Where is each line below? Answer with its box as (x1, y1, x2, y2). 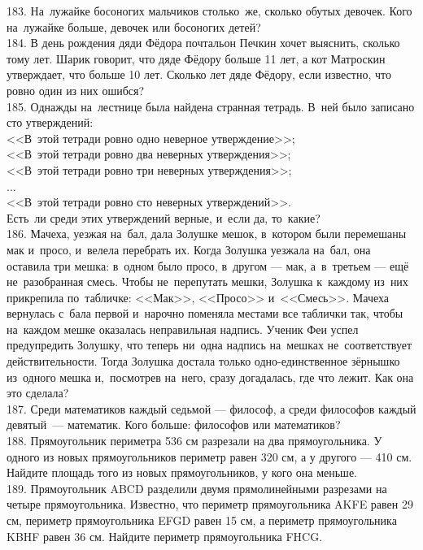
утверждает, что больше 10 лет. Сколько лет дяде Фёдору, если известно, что (7, 66, 391, 83)
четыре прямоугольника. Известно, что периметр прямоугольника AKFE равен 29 (7, 496, 413, 513)
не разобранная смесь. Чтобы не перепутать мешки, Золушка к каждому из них (7, 273, 408, 290)
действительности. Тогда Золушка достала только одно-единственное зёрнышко (7, 353, 400, 370)
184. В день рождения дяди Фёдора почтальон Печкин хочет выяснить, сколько (7, 34, 400, 51)
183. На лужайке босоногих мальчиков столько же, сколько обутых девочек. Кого (7, 2, 412, 19)
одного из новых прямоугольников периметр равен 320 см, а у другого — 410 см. (7, 448, 412, 465)
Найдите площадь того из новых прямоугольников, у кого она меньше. (7, 464, 358, 481)
